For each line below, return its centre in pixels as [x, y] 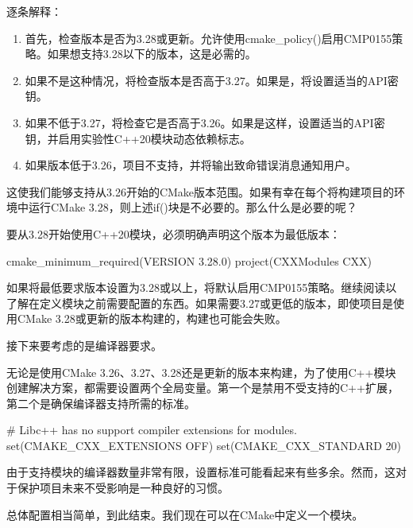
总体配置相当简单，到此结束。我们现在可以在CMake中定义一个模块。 [185, 514]
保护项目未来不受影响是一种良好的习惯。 [123, 488]
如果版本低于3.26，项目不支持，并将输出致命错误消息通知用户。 [191, 165]
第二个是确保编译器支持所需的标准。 [101, 403]
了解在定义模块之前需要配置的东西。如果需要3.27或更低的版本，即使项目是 [200, 303]
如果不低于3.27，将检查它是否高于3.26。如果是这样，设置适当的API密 [205, 122]
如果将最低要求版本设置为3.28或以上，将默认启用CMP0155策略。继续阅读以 [202, 287]
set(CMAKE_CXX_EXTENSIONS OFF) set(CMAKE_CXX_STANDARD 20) [204, 445]
